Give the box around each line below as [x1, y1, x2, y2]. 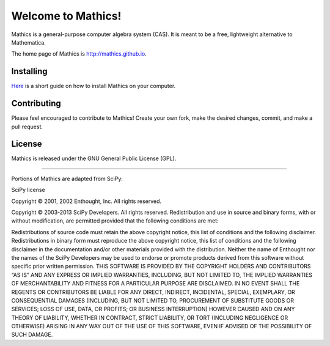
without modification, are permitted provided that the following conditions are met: [11, 217, 219, 224]
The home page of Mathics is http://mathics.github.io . [11, 50, 147, 57]
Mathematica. [11, 39, 46, 46]
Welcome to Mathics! [11, 9, 122, 23]
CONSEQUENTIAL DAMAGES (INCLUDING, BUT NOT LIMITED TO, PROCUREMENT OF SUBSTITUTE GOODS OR [11, 296, 295, 304]
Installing [11, 66, 48, 76]
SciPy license [11, 186, 45, 194]
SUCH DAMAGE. [11, 331, 53, 339]
